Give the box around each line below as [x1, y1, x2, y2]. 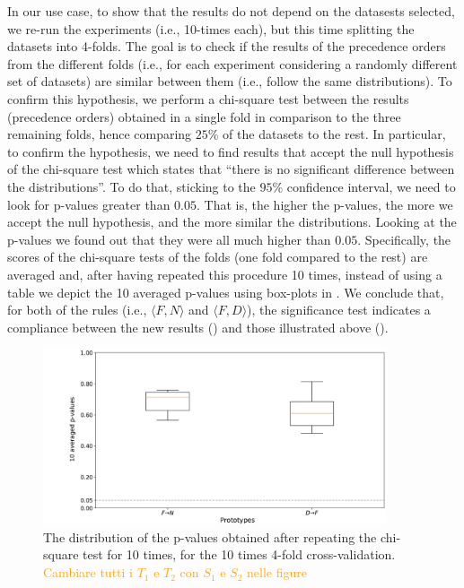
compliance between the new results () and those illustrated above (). [7, 317, 389, 336]
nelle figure [247, 563, 307, 582]
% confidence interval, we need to [272, 177, 456, 195]
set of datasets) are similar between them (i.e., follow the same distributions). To [7, 72, 452, 91]
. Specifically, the [357, 229, 451, 248]
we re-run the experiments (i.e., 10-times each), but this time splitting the [7, 19, 415, 38]
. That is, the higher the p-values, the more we [197, 195, 453, 213]
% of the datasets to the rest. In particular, [207, 125, 446, 143]
